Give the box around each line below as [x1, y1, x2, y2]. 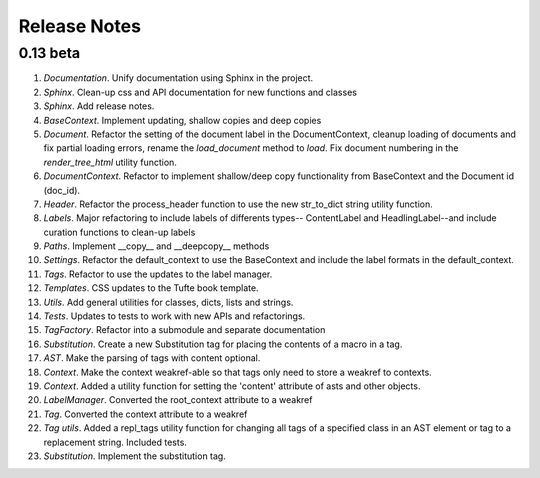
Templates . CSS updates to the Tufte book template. [43, 282, 259, 294]
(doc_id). [43, 184, 80, 196]
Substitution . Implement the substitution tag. [43, 450, 227, 462]
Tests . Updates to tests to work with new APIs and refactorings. [43, 310, 306, 322]
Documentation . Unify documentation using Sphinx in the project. [43, 72, 314, 84]
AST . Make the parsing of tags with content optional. [43, 352, 261, 364]
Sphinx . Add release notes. [43, 100, 155, 112]
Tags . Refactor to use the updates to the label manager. [43, 268, 273, 280]
